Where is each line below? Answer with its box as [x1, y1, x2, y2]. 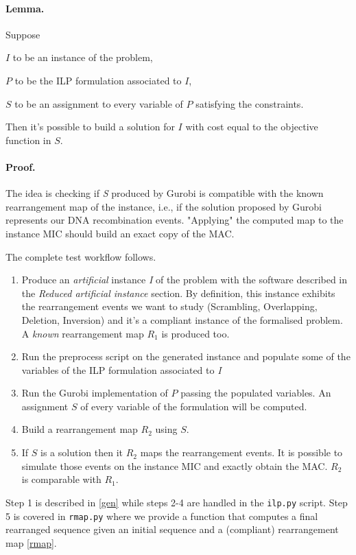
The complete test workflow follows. [5, 249, 156, 263]
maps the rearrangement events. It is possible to [140, 445, 343, 460]
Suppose [5, 27, 40, 41]
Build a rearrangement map [21, 422, 138, 436]
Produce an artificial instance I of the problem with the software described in [21, 272, 348, 287]
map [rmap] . [5, 535, 57, 550]
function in [5, 132, 51, 147]
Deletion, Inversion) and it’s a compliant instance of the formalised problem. [21, 312, 343, 327]
